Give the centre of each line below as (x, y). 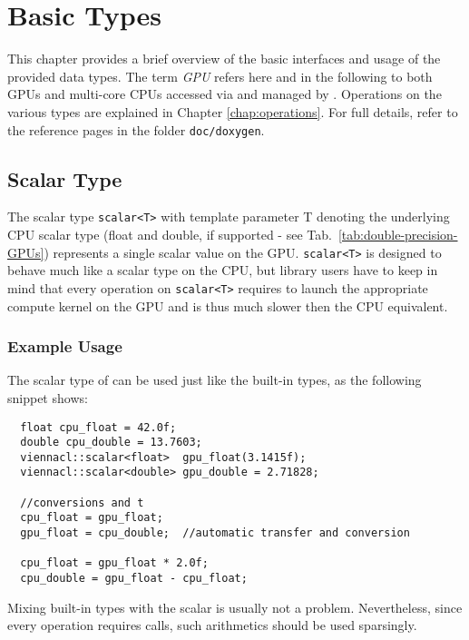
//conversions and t (82, 502)
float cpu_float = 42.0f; (98, 427)
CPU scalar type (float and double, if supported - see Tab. (170, 235)
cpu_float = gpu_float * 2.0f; (114, 563)
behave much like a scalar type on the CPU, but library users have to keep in (223, 270)
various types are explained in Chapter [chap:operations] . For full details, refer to (233, 111)
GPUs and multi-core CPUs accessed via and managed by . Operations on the (225, 94)
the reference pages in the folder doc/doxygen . (136, 129)
